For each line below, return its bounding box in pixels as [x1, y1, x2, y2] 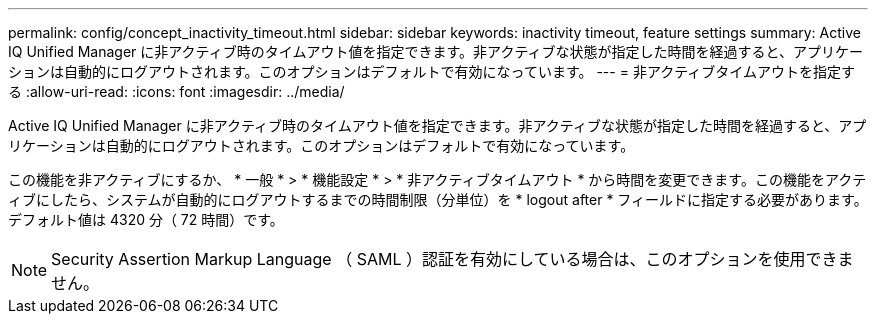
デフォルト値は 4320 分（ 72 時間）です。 [8, 211, 284, 228]
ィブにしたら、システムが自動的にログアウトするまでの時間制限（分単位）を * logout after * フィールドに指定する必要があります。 [8, 191, 868, 208]
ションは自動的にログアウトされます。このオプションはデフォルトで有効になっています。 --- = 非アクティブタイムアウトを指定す [8, 63, 856, 80]
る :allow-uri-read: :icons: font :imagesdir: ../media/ [8, 83, 345, 100]
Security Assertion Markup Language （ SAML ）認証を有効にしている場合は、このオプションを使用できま [51, 249, 854, 269]
